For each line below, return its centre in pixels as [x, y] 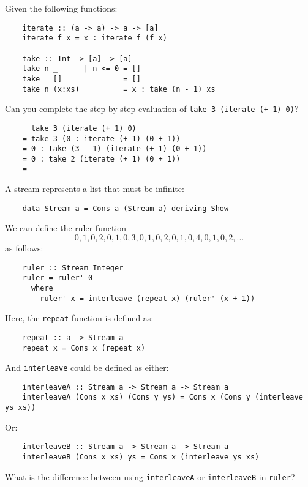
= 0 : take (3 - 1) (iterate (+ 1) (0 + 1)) [115, 149]
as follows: [24, 247]
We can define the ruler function [66, 228]
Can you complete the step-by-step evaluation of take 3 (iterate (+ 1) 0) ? [152, 109]
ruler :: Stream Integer [73, 268]
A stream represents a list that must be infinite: [95, 189]
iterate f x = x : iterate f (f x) [95, 38]
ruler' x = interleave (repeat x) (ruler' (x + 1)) [148, 298]
